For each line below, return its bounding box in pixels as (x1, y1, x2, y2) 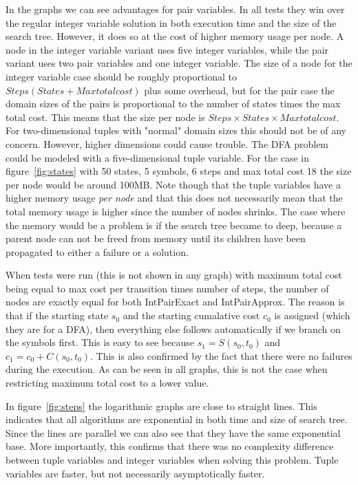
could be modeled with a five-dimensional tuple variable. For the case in (6, 150, 310, 164)
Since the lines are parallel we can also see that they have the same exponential (6, 425, 341, 440)
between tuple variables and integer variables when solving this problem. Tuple (6, 453, 339, 466)
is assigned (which (274, 308, 350, 323)
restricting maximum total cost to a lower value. (6, 376, 209, 390)
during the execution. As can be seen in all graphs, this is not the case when (6, 362, 328, 376)
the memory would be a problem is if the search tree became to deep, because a (6, 217, 342, 232)
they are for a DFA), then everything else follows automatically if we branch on (6, 321, 341, 336)
